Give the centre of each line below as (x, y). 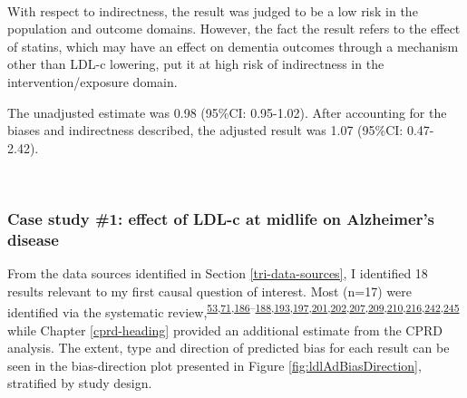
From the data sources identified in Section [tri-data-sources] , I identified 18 (218, 273)
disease (33, 239)
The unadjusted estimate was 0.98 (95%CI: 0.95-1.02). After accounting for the (227, 112)
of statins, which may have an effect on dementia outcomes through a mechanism (233, 46)
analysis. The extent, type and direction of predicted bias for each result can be (229, 348)
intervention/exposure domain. (92, 81)
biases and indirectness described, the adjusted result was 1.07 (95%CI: (205, 130)
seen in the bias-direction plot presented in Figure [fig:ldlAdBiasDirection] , (214, 365)
